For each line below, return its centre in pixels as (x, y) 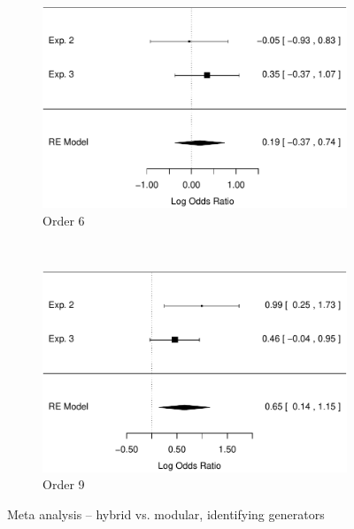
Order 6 (64, 220)
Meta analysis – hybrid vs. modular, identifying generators (166, 514)
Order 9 (64, 484)
